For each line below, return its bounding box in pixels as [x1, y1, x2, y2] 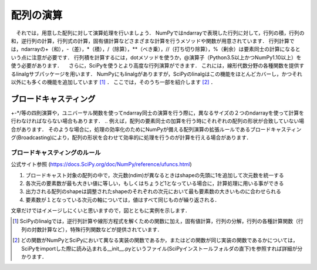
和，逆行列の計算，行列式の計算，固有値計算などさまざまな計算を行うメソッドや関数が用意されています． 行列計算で [11, 37, 295, 44]
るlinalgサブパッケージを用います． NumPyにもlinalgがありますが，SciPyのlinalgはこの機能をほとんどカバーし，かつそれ [11, 70, 302, 77]
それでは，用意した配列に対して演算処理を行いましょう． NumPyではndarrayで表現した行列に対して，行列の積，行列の [15, 29, 305, 36]
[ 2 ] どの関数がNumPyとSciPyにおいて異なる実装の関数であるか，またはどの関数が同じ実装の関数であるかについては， [12, 237, 299, 244]
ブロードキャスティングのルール [11, 148, 101, 157]
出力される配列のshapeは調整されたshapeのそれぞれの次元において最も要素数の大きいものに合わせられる [25, 188, 282, 195]
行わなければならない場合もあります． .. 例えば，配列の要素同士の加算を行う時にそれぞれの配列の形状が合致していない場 [11, 117, 305, 124]
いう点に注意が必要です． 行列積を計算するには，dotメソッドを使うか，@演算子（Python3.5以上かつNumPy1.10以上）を [11, 53, 302, 61]
